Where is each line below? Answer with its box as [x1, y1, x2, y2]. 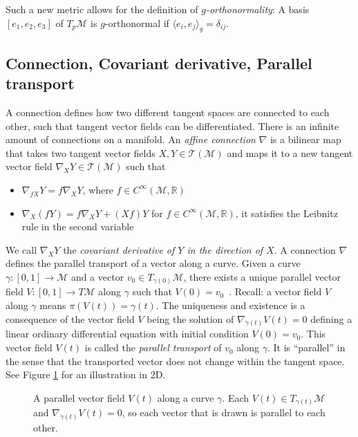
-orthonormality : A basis [205, 2, 310, 16]
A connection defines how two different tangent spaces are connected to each [6, 104, 330, 119]
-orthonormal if [104, 15, 169, 30]
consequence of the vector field [6, 311, 135, 326]
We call [6, 242, 37, 257]
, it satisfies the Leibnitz [235, 205, 338, 220]
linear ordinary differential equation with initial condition [6, 326, 249, 341]
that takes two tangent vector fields [6, 145, 156, 160]
